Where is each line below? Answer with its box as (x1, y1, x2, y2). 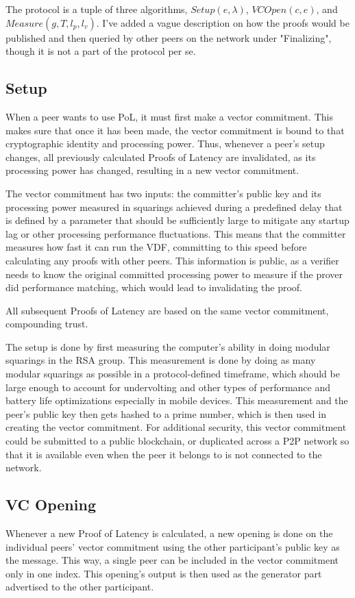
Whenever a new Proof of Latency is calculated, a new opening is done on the (5, 526, 333, 540)
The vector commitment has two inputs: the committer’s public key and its (5, 186, 321, 200)
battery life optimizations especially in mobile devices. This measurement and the (5, 393, 348, 408)
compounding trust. (5, 316, 88, 331)
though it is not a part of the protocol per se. (5, 44, 196, 58)
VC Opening (5, 494, 96, 515)
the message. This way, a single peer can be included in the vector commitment (5, 553, 339, 567)
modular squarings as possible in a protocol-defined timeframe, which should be (5, 366, 340, 381)
